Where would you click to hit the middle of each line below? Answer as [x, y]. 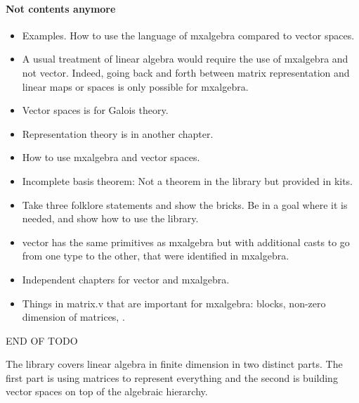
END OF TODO [42, 340]
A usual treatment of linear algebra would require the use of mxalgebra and [185, 59]
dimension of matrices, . [73, 317]
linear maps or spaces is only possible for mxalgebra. [135, 86]
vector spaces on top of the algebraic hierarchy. [107, 391]
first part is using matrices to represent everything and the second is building [172, 377]
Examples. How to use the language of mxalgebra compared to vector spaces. [188, 35]
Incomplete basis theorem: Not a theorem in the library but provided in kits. [188, 180]
